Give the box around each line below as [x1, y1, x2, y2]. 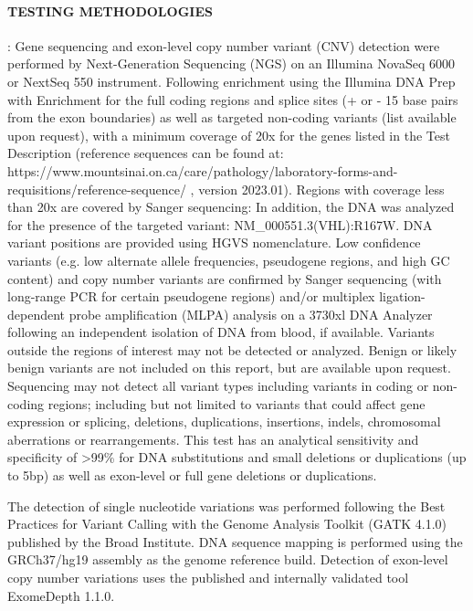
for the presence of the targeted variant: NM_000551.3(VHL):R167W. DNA [7, 215, 433, 234]
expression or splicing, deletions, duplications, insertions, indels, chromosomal [7, 412, 441, 431]
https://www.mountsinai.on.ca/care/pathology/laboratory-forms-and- [7, 161, 398, 180]
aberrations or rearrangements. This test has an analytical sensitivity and [7, 429, 419, 448]
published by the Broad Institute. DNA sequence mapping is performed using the [7, 532, 463, 551]
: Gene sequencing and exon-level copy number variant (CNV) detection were [7, 36, 440, 55]
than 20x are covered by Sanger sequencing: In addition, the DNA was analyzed [7, 197, 455, 216]
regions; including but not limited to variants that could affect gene [47, 394, 426, 413]
